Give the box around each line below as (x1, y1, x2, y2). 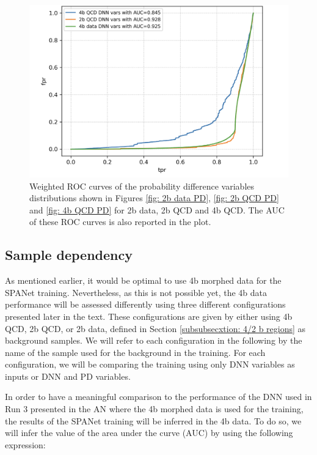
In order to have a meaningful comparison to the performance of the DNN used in (5, 390, 312, 403)
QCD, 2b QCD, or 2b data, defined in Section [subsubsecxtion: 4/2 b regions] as (5, 322, 306, 335)
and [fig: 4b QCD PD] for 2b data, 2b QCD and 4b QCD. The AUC (29, 203, 285, 216)
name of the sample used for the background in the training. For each (5, 346, 266, 358)
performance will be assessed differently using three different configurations (5, 298, 286, 311)
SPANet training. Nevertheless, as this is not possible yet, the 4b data (5, 286, 267, 298)
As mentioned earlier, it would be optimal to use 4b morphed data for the (5, 274, 282, 287)
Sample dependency (5, 245, 133, 264)
